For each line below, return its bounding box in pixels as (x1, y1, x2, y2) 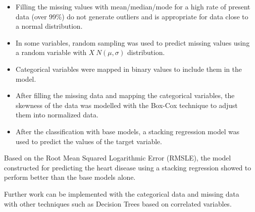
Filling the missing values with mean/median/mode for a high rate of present (15, 1, 251, 11)
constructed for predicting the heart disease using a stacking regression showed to (4, 162, 251, 172)
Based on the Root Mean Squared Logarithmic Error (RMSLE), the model (4, 153, 231, 163)
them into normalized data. (15, 109, 99, 120)
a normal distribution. (15, 21, 83, 31)
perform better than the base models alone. (4, 172, 136, 182)
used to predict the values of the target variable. (15, 136, 162, 146)
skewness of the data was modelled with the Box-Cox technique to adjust (15, 100, 238, 110)
